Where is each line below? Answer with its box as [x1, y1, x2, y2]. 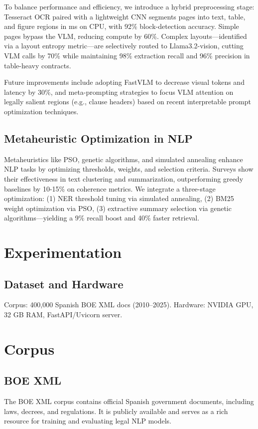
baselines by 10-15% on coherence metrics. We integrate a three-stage [4, 183, 216, 194]
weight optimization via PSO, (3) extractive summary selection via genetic [4, 203, 232, 213]
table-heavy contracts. [4, 60, 71, 70]
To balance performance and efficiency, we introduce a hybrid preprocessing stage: [4, 1, 255, 11]
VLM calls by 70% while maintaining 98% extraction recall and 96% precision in [4, 50, 250, 60]
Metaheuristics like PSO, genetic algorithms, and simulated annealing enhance [4, 154, 243, 164]
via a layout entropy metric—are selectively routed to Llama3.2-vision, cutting [4, 40, 244, 51]
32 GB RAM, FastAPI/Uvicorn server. [4, 309, 123, 320]
